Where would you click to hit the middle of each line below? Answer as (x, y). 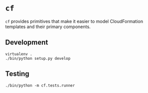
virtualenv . (19, 54)
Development (27, 42)
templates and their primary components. (48, 27)
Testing (17, 74)
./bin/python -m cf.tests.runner (40, 85)
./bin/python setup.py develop (38, 58)
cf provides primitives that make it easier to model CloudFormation (74, 21)
